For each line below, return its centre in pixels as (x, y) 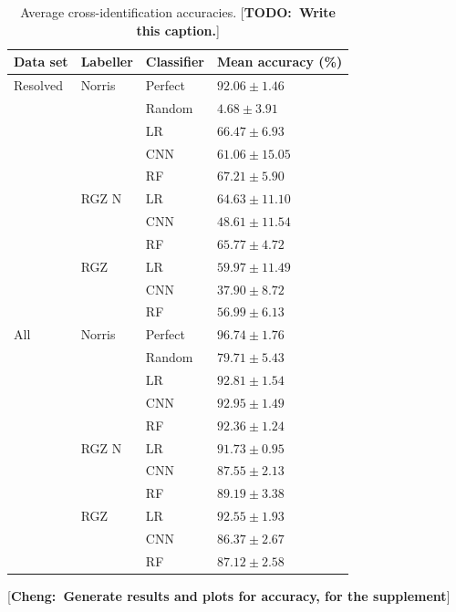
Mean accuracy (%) (280, 62)
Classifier (175, 62)
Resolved (38, 85)
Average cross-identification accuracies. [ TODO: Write (178, 12)
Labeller (107, 62)
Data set (41, 62)
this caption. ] (178, 30)
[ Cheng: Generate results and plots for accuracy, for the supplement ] (229, 595)
